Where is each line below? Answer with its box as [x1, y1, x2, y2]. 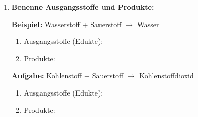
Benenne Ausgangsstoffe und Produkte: [11, 2, 154, 12]
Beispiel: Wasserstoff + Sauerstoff [11, 18, 122, 29]
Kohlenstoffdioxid [139, 70, 194, 81]
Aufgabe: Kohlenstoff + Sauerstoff [11, 70, 124, 81]
